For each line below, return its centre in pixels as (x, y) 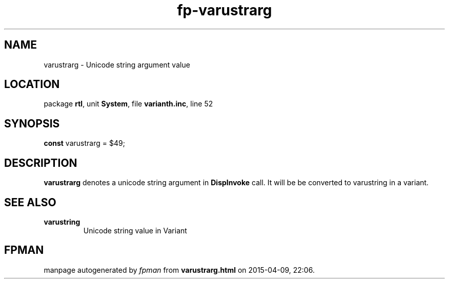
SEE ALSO (30, 202)
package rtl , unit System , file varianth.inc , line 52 (128, 104)
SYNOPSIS (32, 123)
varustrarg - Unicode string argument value (117, 64)
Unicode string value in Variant (135, 230)
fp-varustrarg (224, 10)
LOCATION (32, 84)
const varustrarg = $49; (84, 143)
